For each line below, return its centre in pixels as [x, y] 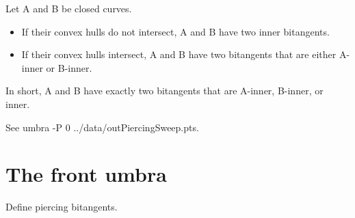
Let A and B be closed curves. [69, 8]
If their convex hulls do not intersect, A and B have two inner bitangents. [175, 31]
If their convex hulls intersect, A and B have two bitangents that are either [179, 54]
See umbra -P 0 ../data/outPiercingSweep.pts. [102, 127]
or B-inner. [69, 67]
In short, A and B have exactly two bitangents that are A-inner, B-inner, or [165, 91]
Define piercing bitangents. [62, 207]
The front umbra [86, 174]
